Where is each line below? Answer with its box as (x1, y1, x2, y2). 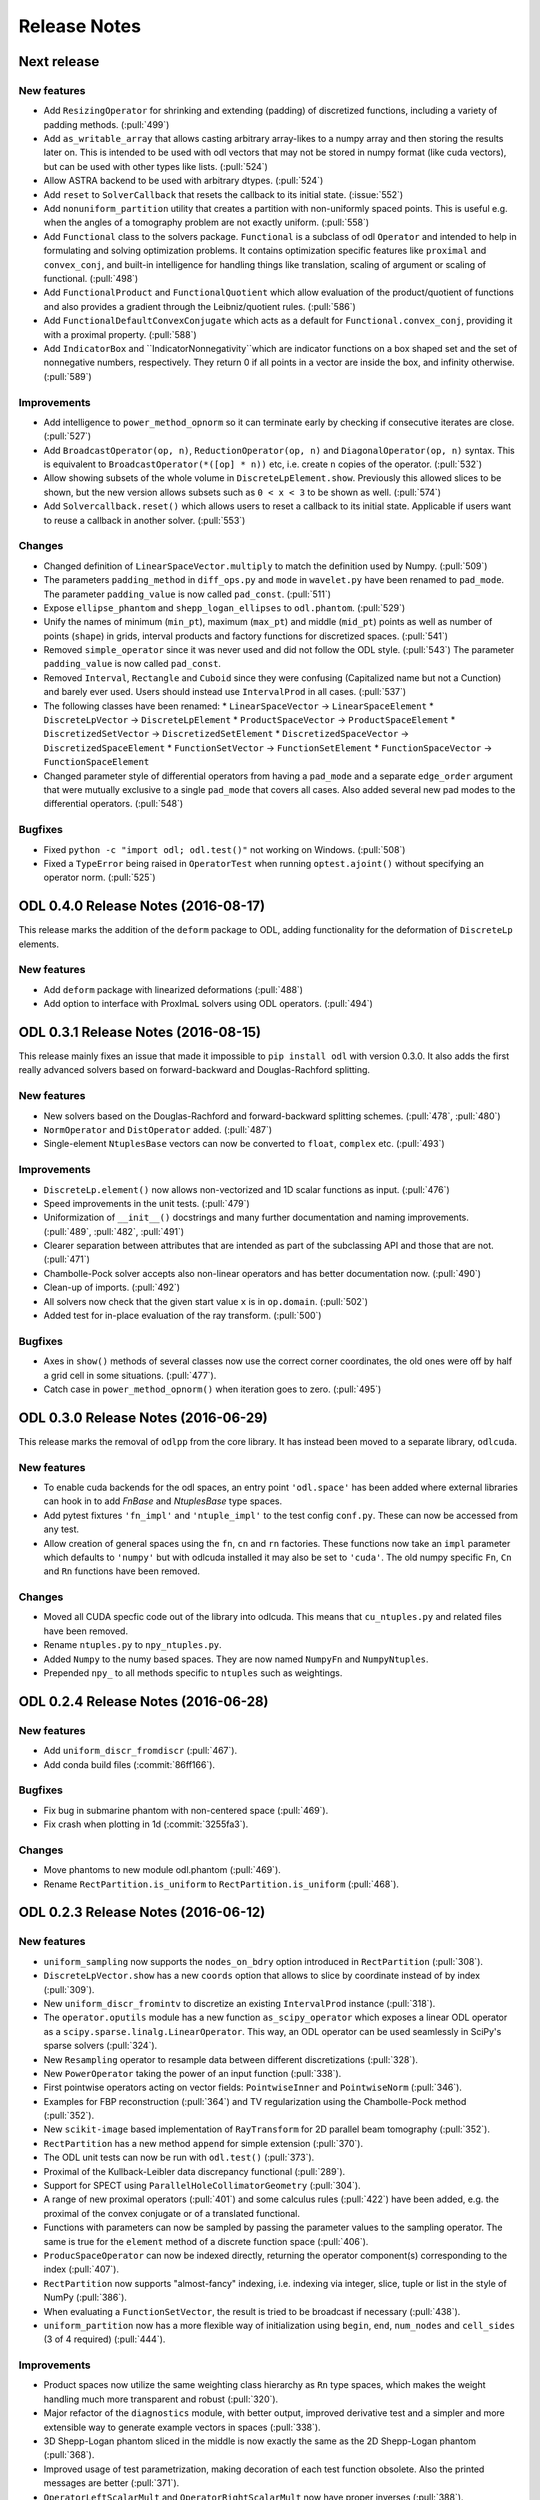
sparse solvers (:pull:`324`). (43, 2040, 158, 2052)
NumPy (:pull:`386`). (43, 2291, 127, 2304)
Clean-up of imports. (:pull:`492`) (43, 1281, 180, 1294)
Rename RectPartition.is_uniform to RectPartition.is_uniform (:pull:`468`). (43, 1878, 400, 1890)
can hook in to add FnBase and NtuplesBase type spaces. (43, 1495, 283, 1507)
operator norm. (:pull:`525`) (43, 871, 156, 884)
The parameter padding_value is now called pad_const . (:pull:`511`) (43, 588, 332, 600)
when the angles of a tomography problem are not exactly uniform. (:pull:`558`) (43, 216, 370, 229)
